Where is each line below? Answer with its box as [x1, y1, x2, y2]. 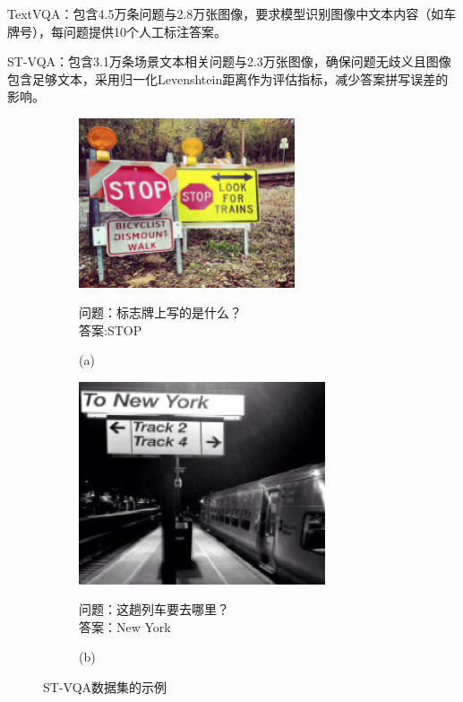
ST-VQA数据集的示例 [43, 678, 167, 696]
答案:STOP [79, 320, 142, 339]
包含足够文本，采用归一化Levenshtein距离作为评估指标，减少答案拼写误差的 [7, 69, 449, 88]
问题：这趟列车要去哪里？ [79, 600, 229, 619]
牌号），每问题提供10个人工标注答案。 [7, 22, 227, 40]
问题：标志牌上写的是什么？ [79, 303, 242, 322]
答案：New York [79, 617, 171, 636]
